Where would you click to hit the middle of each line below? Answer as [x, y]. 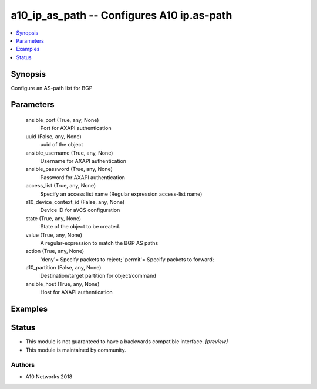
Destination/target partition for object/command [98, 276]
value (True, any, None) [54, 235]
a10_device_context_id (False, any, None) [75, 202]
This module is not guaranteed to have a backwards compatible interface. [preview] [127, 342]
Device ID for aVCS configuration [80, 210]
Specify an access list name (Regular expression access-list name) [121, 194]
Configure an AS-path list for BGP [52, 88]
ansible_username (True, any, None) [69, 153]
